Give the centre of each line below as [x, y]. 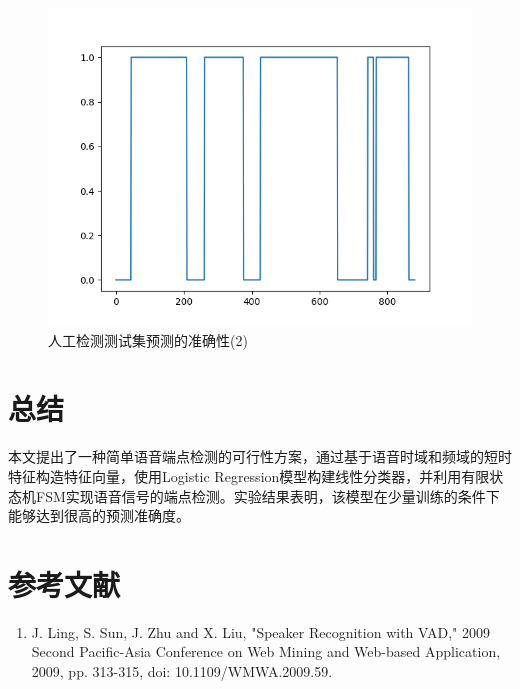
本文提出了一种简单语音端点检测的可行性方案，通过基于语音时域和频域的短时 [260, 456]
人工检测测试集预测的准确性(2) [148, 339]
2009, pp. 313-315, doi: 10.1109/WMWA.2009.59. [182, 671]
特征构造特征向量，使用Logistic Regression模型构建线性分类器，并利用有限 [249, 475]
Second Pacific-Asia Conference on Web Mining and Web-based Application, [266, 651]
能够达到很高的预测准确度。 [99, 515]
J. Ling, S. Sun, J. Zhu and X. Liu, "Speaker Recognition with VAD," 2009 [260, 631]
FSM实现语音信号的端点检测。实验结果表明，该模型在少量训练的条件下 [267, 495]
